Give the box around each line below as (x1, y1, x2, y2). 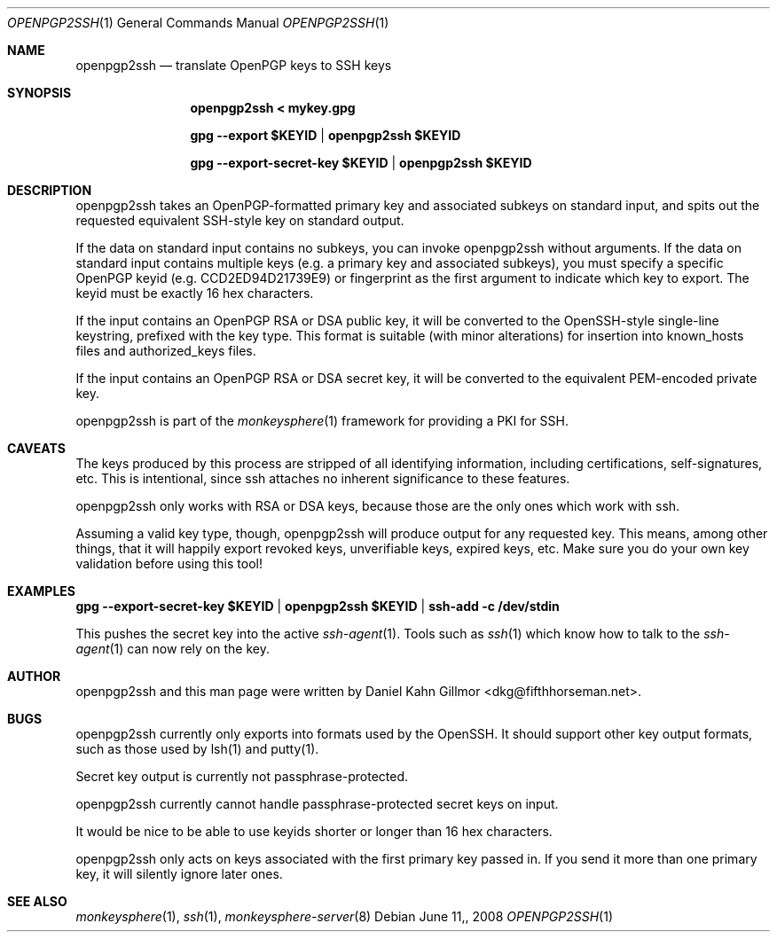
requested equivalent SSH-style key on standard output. (75, 213, 404, 228)
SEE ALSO (7, 894, 67, 909)
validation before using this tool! (75, 556, 263, 571)
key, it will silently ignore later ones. (75, 866, 283, 881)
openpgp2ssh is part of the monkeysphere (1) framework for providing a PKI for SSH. (75, 413, 569, 428)
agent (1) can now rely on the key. (75, 641, 270, 656)
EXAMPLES (7, 583, 75, 599)
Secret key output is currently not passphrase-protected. (75, 769, 409, 784)
